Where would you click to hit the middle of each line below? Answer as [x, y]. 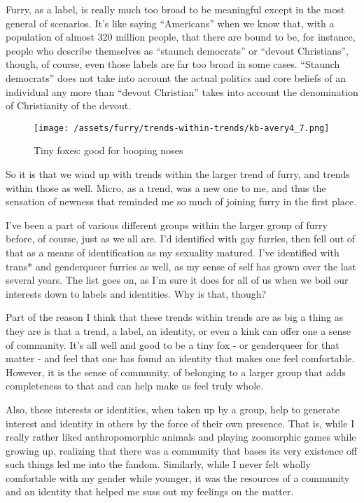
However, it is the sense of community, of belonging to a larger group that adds [176, 372]
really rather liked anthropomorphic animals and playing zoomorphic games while [181, 437]
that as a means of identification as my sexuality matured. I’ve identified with [173, 252]
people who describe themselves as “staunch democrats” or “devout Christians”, [177, 50]
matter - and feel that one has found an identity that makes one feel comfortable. [180, 358]
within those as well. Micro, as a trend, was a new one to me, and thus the [166, 187]
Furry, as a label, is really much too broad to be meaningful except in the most [175, 9]
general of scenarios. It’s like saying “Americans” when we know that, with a [170, 23]
